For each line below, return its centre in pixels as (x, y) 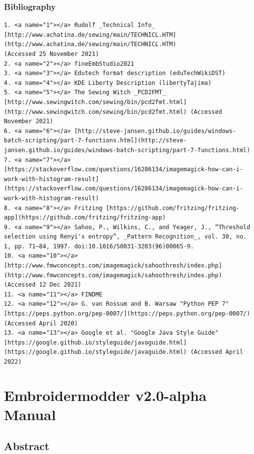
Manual (30, 414)
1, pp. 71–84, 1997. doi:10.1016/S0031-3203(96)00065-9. (99, 246)
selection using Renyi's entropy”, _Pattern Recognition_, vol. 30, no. (125, 237)
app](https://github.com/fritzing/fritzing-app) (85, 218)
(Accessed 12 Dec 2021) (43, 285)
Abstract (27, 445)
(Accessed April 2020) (41, 323)
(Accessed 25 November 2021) (52, 54)
